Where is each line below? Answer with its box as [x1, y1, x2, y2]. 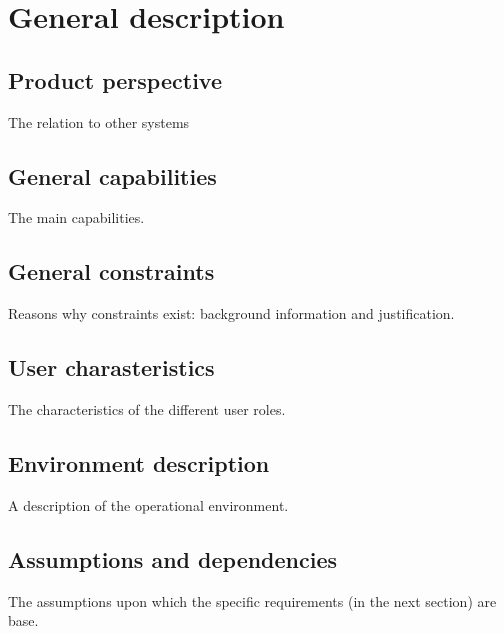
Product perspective [8, 64, 222, 95]
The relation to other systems [8, 111, 190, 132]
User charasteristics [8, 352, 215, 383]
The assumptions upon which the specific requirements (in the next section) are [8, 590, 497, 611]
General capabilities [8, 160, 217, 191]
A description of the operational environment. [8, 494, 289, 515]
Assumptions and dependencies [8, 543, 338, 574]
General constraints [8, 256, 215, 287]
